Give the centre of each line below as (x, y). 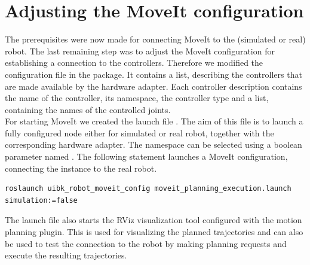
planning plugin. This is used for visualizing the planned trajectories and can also (154, 232)
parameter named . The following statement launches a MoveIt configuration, (146, 156)
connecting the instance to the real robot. (81, 168)
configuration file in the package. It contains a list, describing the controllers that (154, 74)
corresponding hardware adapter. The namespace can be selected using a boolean (154, 144)
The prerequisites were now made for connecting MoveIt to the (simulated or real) (155, 39)
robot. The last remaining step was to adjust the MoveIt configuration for (140, 51)
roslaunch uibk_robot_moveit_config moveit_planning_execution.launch (148, 189)
